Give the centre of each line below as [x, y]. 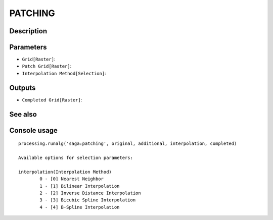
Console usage [34, 130]
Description [28, 31]
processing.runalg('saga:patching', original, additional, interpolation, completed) [128, 144]
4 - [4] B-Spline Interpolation [80, 207]
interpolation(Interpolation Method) [65, 172]
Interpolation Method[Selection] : [64, 73]
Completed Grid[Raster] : [52, 100]
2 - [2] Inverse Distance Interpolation [90, 193]
